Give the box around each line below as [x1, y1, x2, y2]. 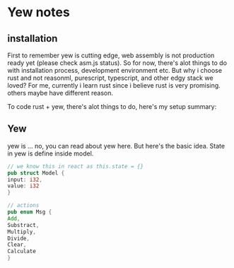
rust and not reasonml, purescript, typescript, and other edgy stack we [7, 74, 213, 82]
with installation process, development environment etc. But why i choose [7, 66, 223, 74]
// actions [7, 202, 40, 209]
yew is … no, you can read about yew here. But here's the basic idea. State [7, 141, 225, 150]
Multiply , [7, 228, 37, 235]
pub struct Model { [7, 169, 65, 177]
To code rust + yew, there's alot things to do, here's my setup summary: [7, 103, 217, 110]
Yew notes [7, 4, 71, 21]
